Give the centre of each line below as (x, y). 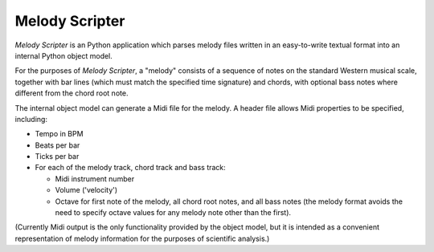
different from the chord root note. (72, 93)
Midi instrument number (95, 179)
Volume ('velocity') (86, 190)
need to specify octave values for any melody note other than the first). (173, 213)
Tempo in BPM (59, 134)
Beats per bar (57, 145)
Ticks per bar (57, 156)
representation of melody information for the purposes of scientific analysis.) (142, 238)
